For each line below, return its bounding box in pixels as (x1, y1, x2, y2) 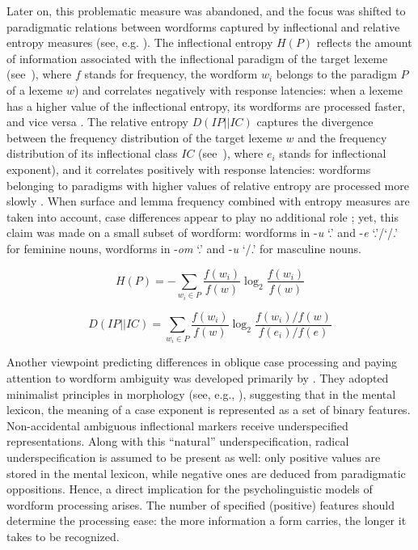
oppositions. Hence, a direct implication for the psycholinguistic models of (6, 480, 373, 497)
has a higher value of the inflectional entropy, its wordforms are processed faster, (6, 97, 406, 114)
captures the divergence (256, 113, 374, 130)
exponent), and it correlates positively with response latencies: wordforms (6, 160, 371, 177)
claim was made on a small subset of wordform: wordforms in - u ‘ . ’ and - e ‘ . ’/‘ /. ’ (6, 224, 398, 241)
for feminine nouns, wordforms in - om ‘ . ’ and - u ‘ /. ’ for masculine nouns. (6, 239, 361, 256)
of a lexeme (6, 81, 63, 98)
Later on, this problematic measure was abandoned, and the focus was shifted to (6, 2, 406, 19)
